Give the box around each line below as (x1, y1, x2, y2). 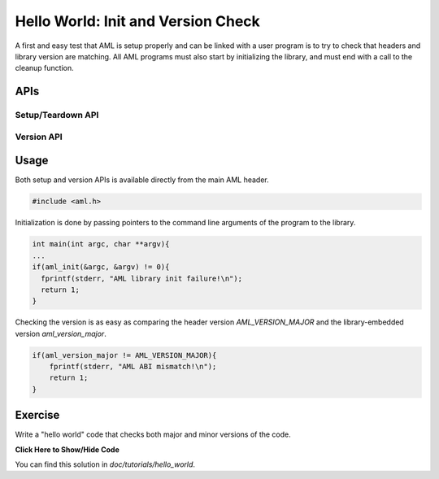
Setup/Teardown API (15, 110, 99, 121)
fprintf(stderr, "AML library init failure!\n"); (41, 273, 243, 283)
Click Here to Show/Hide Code (15, 444, 120, 455)
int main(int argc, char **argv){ (32, 240, 170, 249)
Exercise (15, 408, 60, 422)
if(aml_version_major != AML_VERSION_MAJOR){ (32, 351, 217, 359)
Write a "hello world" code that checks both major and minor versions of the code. (15, 429, 292, 439)
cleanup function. (15, 63, 75, 73)
